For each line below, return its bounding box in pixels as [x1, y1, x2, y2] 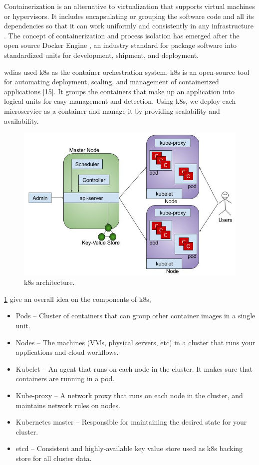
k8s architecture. [24, 277, 75, 287]
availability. [4, 115, 39, 126]
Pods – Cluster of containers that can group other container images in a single [15, 310, 256, 321]
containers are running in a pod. [15, 373, 115, 384]
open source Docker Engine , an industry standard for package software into [4, 40, 237, 50]
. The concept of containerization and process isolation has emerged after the [4, 30, 240, 40]
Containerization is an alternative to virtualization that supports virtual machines [4, 1, 255, 11]
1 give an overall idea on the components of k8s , [4, 293, 151, 304]
